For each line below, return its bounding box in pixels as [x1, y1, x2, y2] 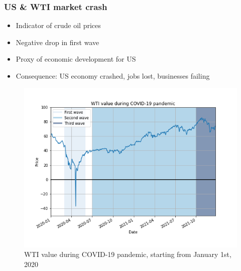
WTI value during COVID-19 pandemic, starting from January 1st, [24, 249, 231, 259]
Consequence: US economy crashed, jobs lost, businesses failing [16, 71, 210, 81]
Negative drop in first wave [16, 37, 99, 47]
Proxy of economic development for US [16, 54, 136, 64]
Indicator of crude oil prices [16, 20, 101, 31]
